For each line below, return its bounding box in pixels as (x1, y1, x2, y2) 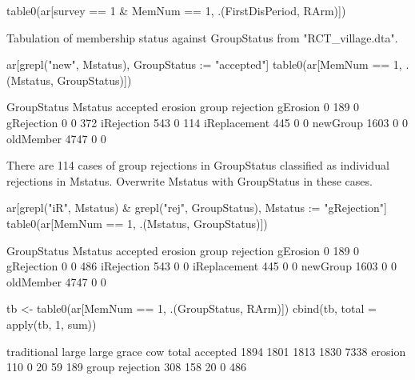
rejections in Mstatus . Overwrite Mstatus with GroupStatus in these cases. (6, 172, 373, 189)
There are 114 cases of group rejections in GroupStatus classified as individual (6, 157, 389, 174)
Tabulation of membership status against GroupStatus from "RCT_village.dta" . (6, 29, 398, 46)
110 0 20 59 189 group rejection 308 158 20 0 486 (6, 358, 246, 375)
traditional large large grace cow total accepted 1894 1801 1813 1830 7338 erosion (6, 342, 406, 359)
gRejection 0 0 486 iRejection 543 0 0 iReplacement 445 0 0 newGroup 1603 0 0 (6, 258, 397, 274)
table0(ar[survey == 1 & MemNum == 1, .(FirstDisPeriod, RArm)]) (6, 2, 346, 18)
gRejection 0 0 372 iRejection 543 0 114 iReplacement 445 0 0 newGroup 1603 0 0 (6, 114, 408, 130)
